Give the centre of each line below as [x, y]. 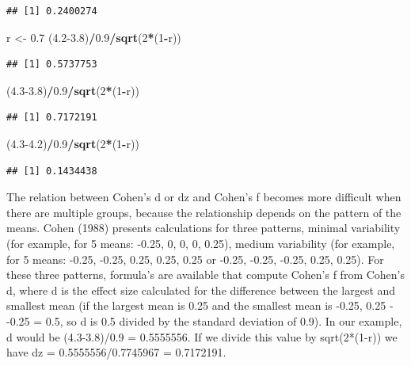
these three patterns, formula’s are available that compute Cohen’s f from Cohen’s [206, 274]
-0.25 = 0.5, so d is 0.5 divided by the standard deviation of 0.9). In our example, [204, 320]
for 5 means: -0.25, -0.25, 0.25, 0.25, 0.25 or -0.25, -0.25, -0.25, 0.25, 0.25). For [195, 259]
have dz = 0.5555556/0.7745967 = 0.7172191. [116, 352]
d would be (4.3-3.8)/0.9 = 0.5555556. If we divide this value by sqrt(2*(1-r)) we [202, 336]
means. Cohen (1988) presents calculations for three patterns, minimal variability [204, 228]
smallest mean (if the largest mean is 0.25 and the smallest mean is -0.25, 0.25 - [200, 305]
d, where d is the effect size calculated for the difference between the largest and [201, 290]
